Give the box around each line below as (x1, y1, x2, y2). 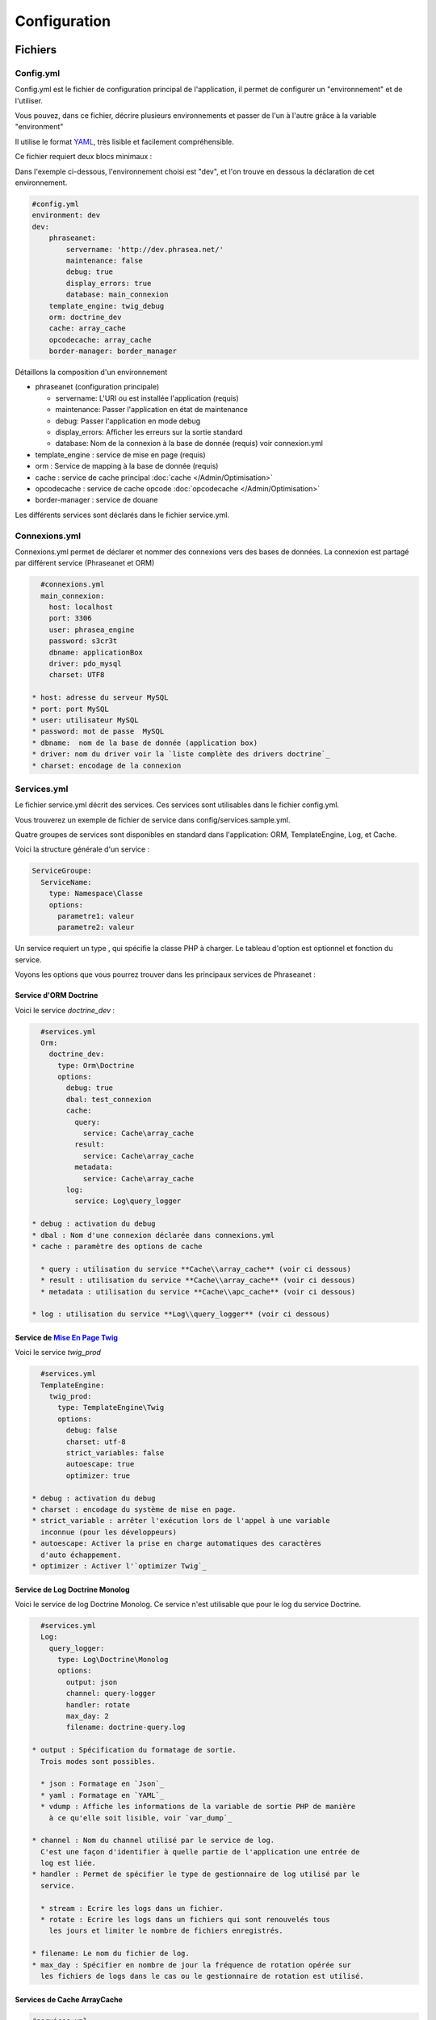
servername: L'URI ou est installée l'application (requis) (55, 393, 240, 403)
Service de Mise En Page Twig (15, 1332, 119, 1342)
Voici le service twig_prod (15, 1348, 101, 1357)
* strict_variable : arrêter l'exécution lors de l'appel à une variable (31, 1516, 330, 1526)
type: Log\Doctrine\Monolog (57, 1655, 169, 1664)
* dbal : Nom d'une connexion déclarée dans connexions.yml (31, 1231, 275, 1239)
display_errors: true (65, 279, 152, 288)
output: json (65, 1677, 118, 1686)
